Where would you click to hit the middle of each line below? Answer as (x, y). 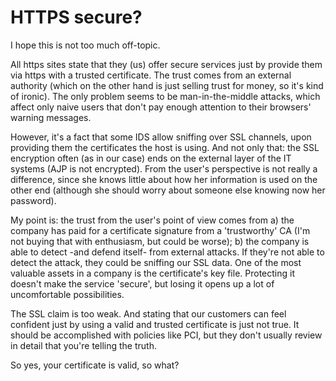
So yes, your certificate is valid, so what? (95, 365)
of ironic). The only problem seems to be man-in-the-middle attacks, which (165, 96)
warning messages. (51, 117)
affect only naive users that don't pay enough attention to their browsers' (161, 107)
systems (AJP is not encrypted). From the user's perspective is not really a (164, 168)
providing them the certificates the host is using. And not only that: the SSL (165, 147)
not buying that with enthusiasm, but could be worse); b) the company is (160, 241)
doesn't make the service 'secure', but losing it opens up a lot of (142, 283)
